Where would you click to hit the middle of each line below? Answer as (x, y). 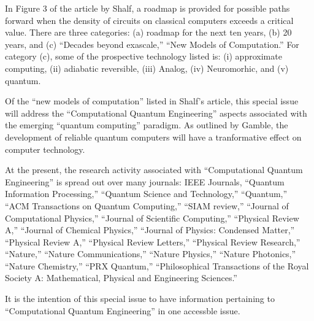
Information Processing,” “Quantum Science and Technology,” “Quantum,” (146, 194)
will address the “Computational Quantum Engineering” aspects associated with (156, 113)
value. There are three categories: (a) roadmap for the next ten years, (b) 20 (148, 32)
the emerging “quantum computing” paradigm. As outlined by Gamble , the (147, 125)
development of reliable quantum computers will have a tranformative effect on (153, 137)
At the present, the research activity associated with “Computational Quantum (154, 170)
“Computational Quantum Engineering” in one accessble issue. (123, 310)
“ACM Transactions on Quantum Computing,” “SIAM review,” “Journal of (147, 205)
